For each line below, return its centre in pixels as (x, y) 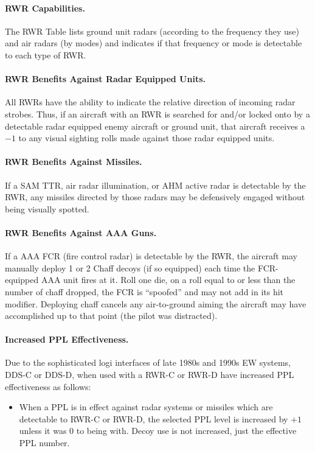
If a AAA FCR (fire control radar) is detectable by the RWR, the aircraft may (151, 256)
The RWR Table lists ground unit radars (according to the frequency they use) (152, 31)
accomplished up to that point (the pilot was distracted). (111, 316)
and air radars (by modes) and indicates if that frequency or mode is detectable (154, 43)
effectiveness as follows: (48, 386)
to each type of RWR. (46, 54)
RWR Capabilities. (45, 8)
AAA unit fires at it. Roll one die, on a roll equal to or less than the (168, 280)
